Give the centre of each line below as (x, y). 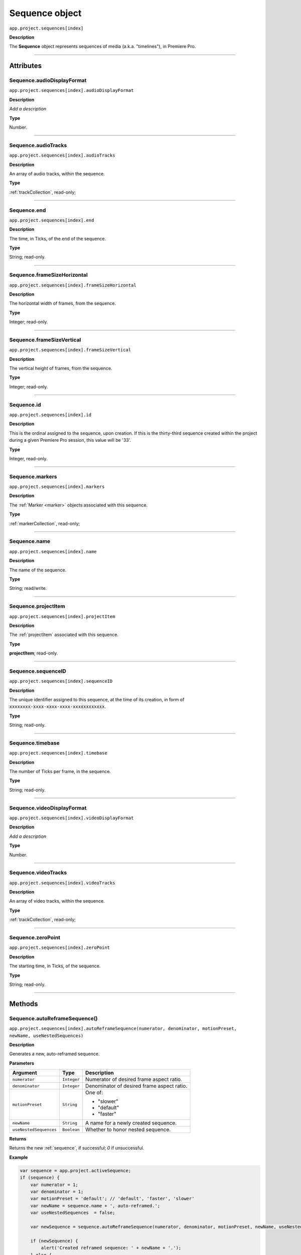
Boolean (71, 1129)
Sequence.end (28, 210)
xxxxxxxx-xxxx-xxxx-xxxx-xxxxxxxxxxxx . (58, 707)
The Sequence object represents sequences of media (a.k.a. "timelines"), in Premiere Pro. (103, 46)
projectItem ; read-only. (34, 653)
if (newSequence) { (54, 1241)
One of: (94, 1093)
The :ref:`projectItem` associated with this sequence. (64, 635)
